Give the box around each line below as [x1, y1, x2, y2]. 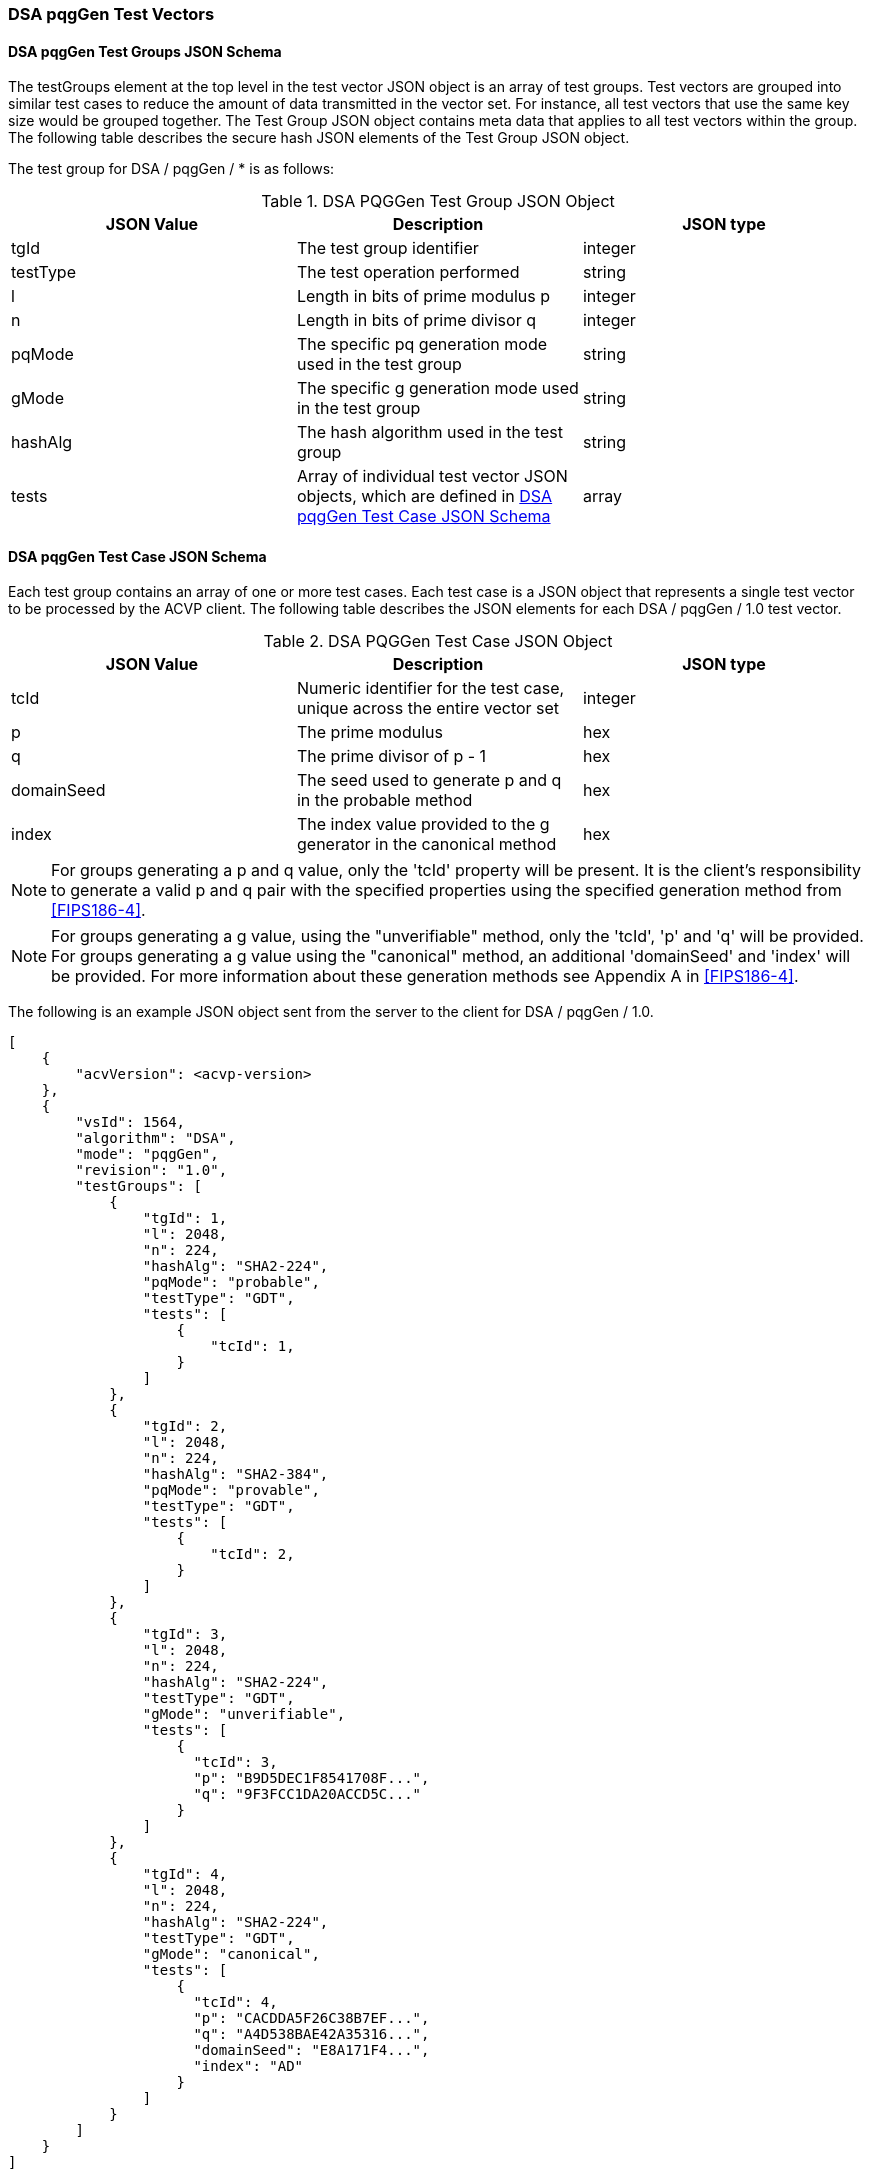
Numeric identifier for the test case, [296, 678, 565, 699]
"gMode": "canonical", [142, 1946, 320, 1963]
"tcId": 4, [193, 1994, 278, 2011]
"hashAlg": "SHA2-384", [142, 1466, 329, 1483]
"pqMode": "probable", [142, 1274, 320, 1291]
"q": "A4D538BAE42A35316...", [193, 2026, 430, 2043]
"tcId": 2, [210, 1546, 295, 1563]
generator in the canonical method [296, 834, 557, 855]
